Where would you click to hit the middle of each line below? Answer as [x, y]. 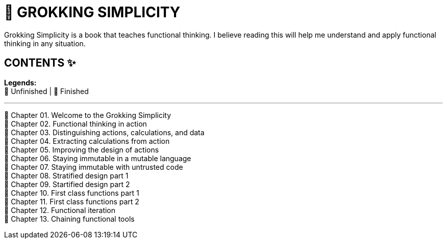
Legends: [20, 82]
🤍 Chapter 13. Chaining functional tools [69, 219]
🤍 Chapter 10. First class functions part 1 [72, 193]
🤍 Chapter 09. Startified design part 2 [67, 184]
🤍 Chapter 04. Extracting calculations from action [87, 141]
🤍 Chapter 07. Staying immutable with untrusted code [94, 167]
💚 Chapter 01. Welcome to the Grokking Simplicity [88, 115]
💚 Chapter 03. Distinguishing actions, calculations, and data [104, 132]
